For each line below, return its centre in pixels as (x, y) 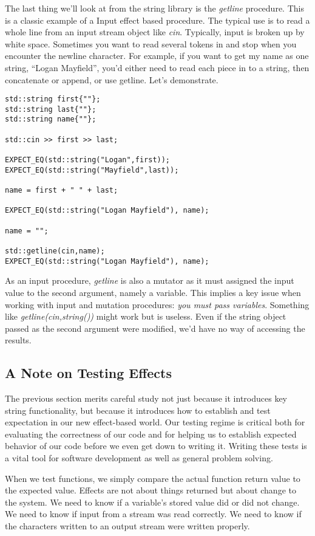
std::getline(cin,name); (55, 251)
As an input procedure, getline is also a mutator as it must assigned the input (150, 280)
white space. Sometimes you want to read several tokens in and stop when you (151, 43)
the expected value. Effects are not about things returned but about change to (151, 490)
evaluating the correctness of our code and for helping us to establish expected (151, 434)
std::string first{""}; (53, 99)
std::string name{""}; (51, 119)
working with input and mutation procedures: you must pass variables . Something (157, 304)
